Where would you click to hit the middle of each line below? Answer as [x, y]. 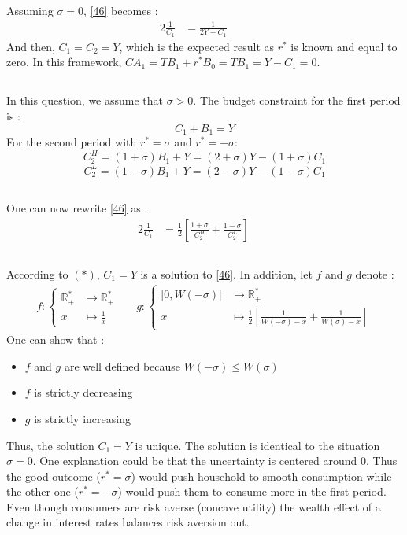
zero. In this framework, [64, 62]
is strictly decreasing [83, 392]
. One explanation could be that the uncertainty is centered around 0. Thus [215, 461]
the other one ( [43, 491]
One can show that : [55, 339]
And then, [31, 46]
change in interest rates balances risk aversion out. [128, 522]
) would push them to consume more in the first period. [252, 491]
